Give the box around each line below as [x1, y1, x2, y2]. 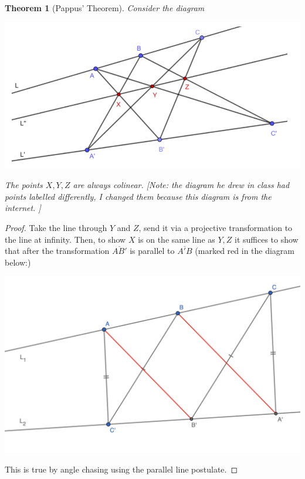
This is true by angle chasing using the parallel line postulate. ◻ [5, 463, 238, 475]
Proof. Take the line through [5, 222, 107, 234]
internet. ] [5, 202, 41, 214]
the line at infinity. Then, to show [5, 233, 126, 245]
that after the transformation [5, 244, 110, 257]
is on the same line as [138, 233, 215, 245]
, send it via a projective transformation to [138, 222, 293, 234]
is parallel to [130, 244, 175, 257]
